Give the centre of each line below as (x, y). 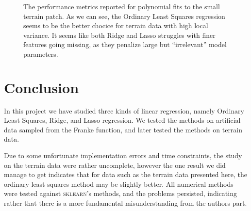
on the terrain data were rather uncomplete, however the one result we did (115, 165)
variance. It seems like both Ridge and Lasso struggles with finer (119, 35)
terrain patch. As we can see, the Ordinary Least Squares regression (124, 16)
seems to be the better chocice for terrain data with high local (116, 25)
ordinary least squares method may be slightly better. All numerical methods (119, 184)
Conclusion (42, 87)
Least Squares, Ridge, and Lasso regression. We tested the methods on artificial (122, 120)
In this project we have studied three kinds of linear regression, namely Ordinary (124, 110)
